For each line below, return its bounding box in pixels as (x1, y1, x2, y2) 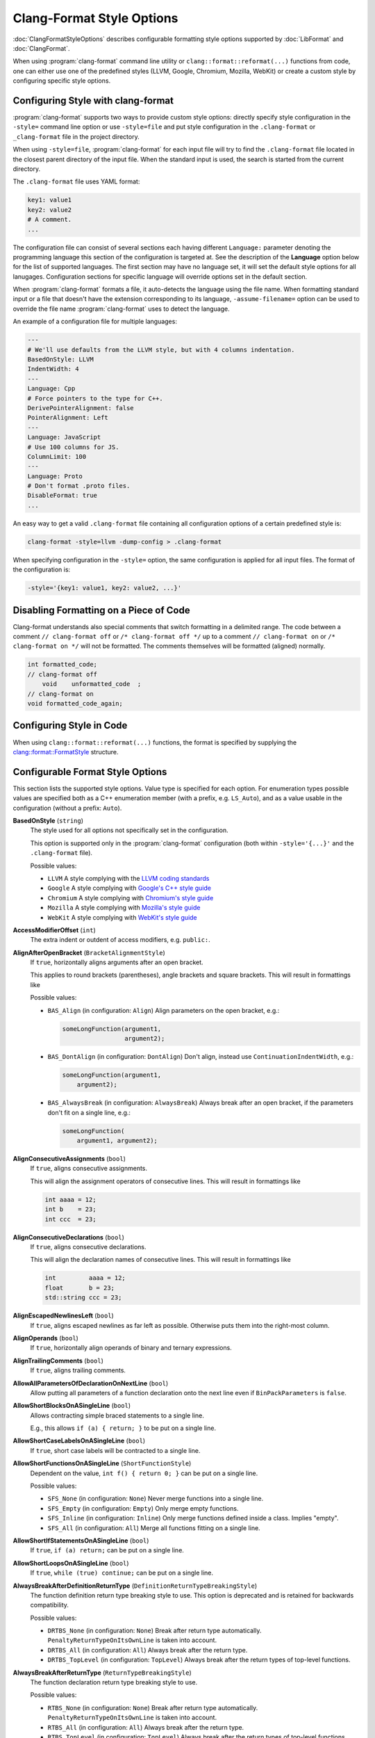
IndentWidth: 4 (27, 365, 79, 373)
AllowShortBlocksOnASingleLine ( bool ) (12, 1402, 131, 1410)
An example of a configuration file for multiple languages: (12, 317, 177, 326)
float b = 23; (44, 1283, 115, 1292)
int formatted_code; (27, 660, 97, 669)
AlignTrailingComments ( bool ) (12, 1356, 104, 1365)
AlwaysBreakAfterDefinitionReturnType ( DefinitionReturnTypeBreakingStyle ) (12, 1582, 257, 1590)
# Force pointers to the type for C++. (27, 394, 163, 403)
